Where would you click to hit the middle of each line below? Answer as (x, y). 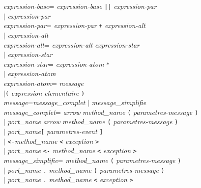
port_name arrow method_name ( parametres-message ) (93, 121)
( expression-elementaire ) (45, 93)
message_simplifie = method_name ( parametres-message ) (92, 160)
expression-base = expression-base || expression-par (80, 6)
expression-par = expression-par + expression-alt (75, 25)
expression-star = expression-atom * (57, 64)
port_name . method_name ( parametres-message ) (86, 170)
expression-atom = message (43, 83)
